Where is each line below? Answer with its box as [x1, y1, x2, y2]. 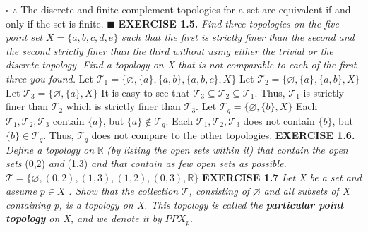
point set [6, 30, 43, 44]
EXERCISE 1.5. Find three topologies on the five [118, 16, 339, 30]
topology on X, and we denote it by [6, 211, 162, 226]
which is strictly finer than [66, 99, 181, 114]
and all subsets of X [263, 183, 350, 198]
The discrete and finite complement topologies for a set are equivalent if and [20, 2, 351, 16]
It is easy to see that [101, 85, 190, 99]
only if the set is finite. [6, 16, 104, 30]
